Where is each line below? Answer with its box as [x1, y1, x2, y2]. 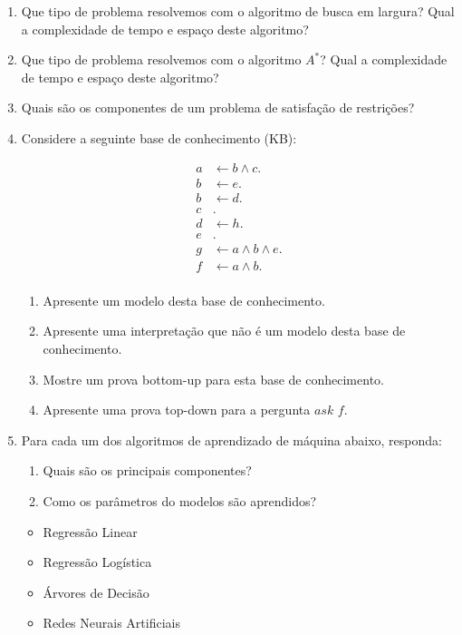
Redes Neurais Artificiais [43, 613, 180, 632]
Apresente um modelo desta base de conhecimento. [43, 290, 325, 309]
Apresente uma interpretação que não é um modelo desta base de [43, 321, 406, 340]
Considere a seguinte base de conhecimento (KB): [21, 128, 297, 147]
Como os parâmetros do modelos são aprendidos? [43, 492, 317, 510]
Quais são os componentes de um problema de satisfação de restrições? [21, 98, 415, 117]
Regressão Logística [43, 552, 152, 571]
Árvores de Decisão [43, 582, 149, 601]
